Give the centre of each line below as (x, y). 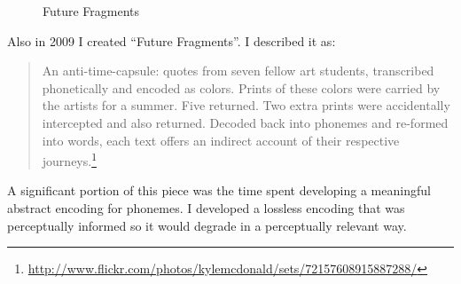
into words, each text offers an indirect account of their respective (221, 140)
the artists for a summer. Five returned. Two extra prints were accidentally (246, 105)
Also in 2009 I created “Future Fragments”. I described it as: (172, 40)
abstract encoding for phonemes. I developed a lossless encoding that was (206, 208)
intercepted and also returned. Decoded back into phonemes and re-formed (245, 122)
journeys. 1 (69, 159)
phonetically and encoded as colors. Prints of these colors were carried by (241, 87)
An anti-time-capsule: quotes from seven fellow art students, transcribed (238, 71)
